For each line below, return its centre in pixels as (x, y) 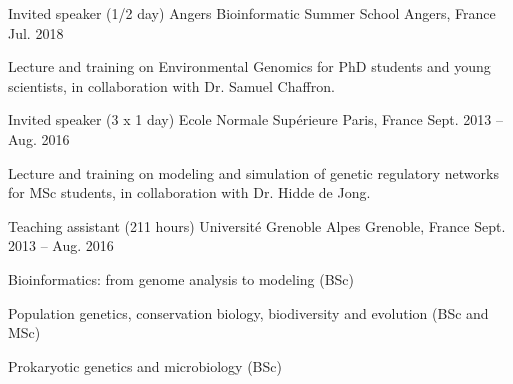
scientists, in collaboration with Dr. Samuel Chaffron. (171, 85)
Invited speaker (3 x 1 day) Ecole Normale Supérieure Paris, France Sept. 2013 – (255, 119)
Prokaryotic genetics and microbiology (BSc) (145, 365)
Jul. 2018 (36, 32)
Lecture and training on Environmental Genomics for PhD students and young (249, 66)
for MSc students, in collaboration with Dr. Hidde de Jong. (189, 192)
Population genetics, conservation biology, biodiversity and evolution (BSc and (248, 312)
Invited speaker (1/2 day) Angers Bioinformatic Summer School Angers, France (252, 13)
